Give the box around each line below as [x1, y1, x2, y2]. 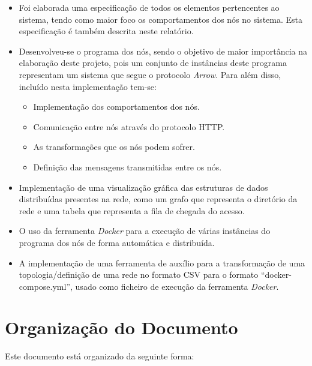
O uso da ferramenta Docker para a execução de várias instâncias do [19, 224, 271, 237]
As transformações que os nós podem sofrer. [33, 140, 195, 153]
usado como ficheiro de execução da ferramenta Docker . [75, 280, 279, 292]
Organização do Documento [5, 315, 238, 340]
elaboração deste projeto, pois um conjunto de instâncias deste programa [19, 56, 287, 69]
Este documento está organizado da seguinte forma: [5, 350, 194, 362]
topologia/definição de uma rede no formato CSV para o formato [19, 268, 259, 281]
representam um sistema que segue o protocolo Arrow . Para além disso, [19, 68, 281, 80]
